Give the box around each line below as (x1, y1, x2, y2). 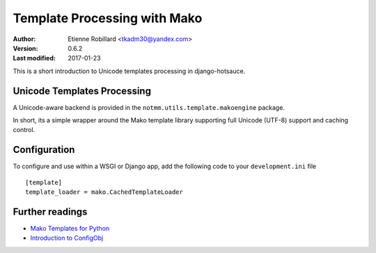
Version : (13, 44, 38, 52)
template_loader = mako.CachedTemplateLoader (25, 188, 184, 196)
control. (13, 126, 36, 134)
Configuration (13, 144, 75, 156)
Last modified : (13, 54, 56, 63)
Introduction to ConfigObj (30, 234, 104, 243)
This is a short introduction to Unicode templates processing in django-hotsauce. (13, 67, 246, 75)
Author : (13, 35, 36, 43)
